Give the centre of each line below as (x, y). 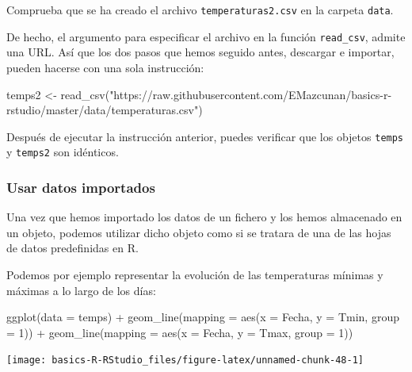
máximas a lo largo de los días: (81, 290)
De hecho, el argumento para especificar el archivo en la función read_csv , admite (206, 36)
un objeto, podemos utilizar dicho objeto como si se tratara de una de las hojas (199, 232)
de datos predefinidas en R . (72, 248)
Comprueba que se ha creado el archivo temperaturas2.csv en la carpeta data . (200, 10)
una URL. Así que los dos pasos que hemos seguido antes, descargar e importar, (200, 52)
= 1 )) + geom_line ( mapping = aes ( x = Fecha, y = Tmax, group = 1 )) (180, 332)
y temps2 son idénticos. (63, 152)
